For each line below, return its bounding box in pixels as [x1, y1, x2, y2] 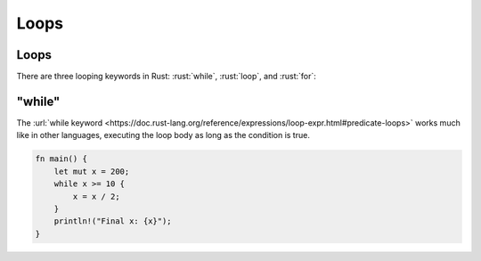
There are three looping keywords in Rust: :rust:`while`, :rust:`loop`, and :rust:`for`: [16, 71, 316, 82]
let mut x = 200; [53, 166, 130, 176]
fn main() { [35, 154, 88, 164]
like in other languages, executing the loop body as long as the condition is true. [16, 130, 311, 141]
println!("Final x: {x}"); [53, 216, 173, 226]
